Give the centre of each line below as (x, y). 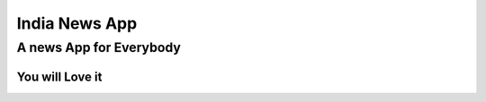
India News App (77, 23)
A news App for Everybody (99, 47)
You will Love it (59, 76)
